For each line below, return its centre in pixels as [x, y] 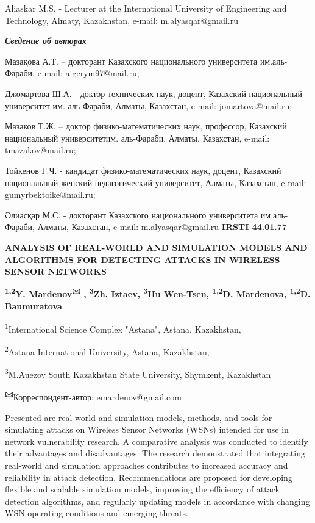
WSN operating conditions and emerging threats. [97, 513]
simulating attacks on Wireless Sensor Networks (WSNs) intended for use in [147, 429]
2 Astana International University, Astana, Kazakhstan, [107, 350]
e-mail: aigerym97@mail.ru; [88, 73]
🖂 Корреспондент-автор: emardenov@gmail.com [93, 396]
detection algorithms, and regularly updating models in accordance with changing [157, 501]
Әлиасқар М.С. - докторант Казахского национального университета [132, 215]
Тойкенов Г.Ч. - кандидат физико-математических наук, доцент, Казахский [143, 170]
